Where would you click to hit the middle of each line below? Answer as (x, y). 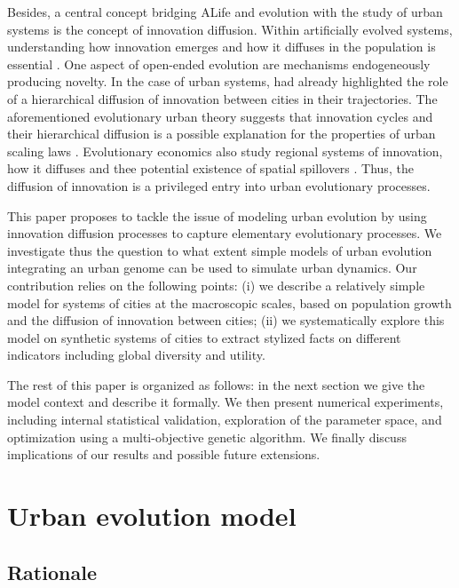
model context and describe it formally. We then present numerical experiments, (226, 402)
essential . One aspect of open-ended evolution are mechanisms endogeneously (219, 64)
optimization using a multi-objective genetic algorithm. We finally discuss (207, 437)
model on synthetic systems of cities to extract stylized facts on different (204, 337)
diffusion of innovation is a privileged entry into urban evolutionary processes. (219, 185)
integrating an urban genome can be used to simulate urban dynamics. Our (212, 268)
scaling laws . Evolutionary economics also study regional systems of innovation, (225, 151)
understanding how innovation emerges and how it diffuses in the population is (222, 47)
